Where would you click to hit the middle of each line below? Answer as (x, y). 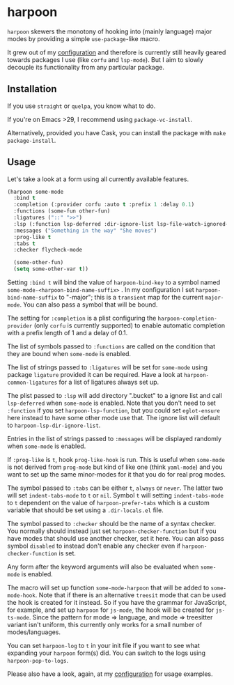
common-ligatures (32, 383)
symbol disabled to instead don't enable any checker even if (94, 546)
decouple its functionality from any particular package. (86, 67)
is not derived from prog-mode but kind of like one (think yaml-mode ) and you (115, 467)
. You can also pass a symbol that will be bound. (89, 305)
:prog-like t (32, 237)
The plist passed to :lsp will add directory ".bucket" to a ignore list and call (115, 396)
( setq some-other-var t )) (51, 269)
